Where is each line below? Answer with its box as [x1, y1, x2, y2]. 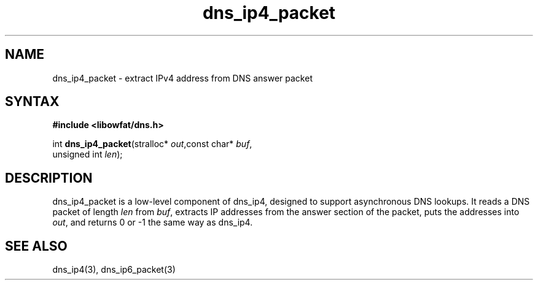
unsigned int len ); [52, 149, 123, 160]
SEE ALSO [5, 238, 68, 254]
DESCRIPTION [5, 170, 93, 186]
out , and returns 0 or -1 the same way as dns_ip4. [52, 217, 253, 228]
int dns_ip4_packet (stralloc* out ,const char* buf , [52, 139, 252, 150]
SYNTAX [5, 94, 60, 110]
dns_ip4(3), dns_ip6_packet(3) [52, 264, 176, 275]
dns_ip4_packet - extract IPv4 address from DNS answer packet [52, 72, 313, 83]
